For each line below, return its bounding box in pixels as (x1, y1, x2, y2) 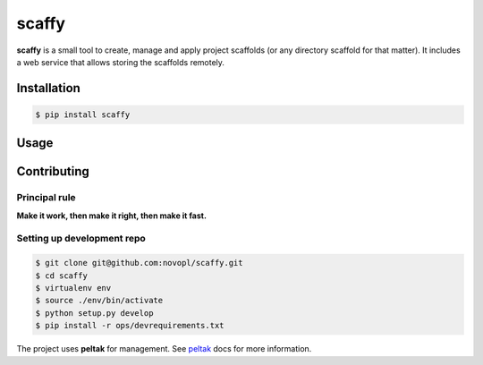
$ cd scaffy (35, 270, 89, 281)
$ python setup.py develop (35, 308, 154, 318)
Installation (16, 81, 80, 96)
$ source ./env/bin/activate (35, 295, 164, 306)
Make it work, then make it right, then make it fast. (16, 210, 208, 221)
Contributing (16, 164, 89, 179)
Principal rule (16, 191, 76, 204)
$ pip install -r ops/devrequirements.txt (35, 320, 225, 331)
